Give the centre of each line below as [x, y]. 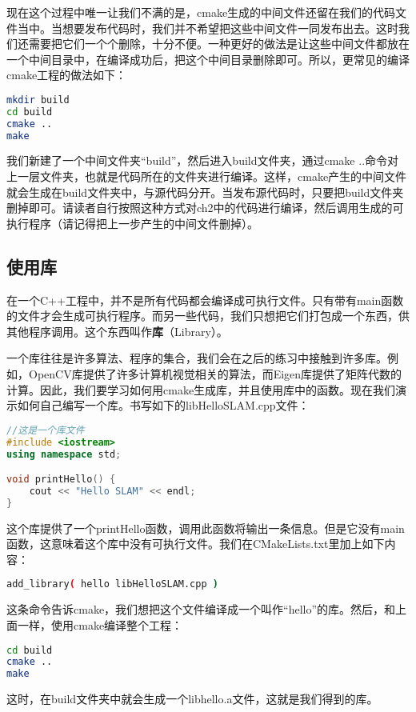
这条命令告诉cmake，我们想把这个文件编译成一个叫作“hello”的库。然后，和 [201, 609]
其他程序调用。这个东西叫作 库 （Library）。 [117, 331]
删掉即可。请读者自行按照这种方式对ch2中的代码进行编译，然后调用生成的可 [205, 208]
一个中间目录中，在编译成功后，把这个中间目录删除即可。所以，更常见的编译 [208, 59]
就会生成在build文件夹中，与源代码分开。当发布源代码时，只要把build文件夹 [205, 192]
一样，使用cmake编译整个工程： [100, 624]
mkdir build [38, 100]
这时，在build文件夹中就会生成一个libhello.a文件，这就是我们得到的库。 [192, 699]
